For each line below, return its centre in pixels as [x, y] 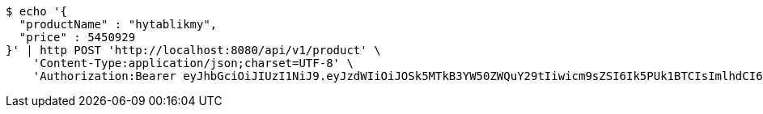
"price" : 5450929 [77, 37]
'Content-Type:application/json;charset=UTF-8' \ [193, 63]
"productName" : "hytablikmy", [118, 24]
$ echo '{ [36, 11]
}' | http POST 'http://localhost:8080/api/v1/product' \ [193, 50]
